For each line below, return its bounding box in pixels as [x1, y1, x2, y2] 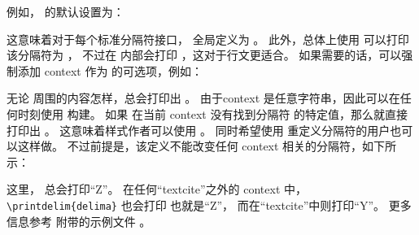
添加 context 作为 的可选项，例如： [17, 62, 203, 79]
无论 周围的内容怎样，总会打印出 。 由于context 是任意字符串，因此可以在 [7, 89, 400, 107]
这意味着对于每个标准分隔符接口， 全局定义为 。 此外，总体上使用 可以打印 [7, 30, 409, 47]
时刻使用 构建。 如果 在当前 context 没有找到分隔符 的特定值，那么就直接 [17, 105, 408, 122]
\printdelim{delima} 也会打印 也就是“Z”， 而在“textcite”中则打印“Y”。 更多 [7, 196, 412, 213]
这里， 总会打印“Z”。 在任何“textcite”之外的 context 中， [7, 181, 308, 198]
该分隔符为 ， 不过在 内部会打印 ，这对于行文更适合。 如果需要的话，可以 [7, 46, 402, 63]
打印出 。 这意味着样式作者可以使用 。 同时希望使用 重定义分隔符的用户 [7, 121, 391, 138]
